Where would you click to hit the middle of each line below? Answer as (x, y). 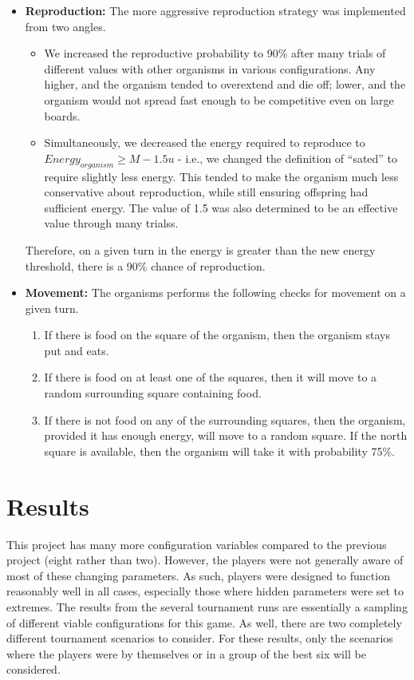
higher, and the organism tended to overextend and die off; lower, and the (225, 84)
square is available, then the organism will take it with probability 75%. (220, 451)
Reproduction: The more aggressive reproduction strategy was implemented (215, 10)
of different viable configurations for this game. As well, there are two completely (204, 622)
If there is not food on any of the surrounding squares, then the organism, (225, 419)
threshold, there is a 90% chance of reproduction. (145, 265)
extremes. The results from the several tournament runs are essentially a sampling (207, 606)
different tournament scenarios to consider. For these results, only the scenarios (200, 638)
